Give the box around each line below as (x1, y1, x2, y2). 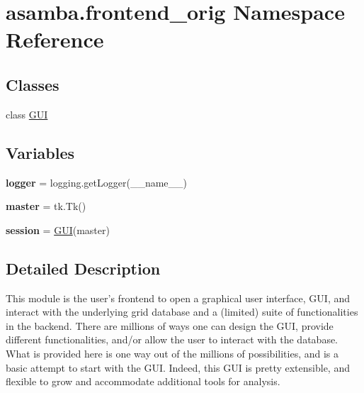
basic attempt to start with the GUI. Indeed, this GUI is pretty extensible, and (6, 360, 350, 375)
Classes (6, 73, 59, 95)
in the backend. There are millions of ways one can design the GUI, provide (6, 318, 334, 333)
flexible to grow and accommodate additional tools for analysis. (6, 374, 280, 389)
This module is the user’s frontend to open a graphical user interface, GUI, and (6, 290, 351, 305)
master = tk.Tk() (6, 199, 86, 214)
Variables (6, 141, 75, 163)
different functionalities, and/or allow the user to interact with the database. (6, 332, 339, 347)
